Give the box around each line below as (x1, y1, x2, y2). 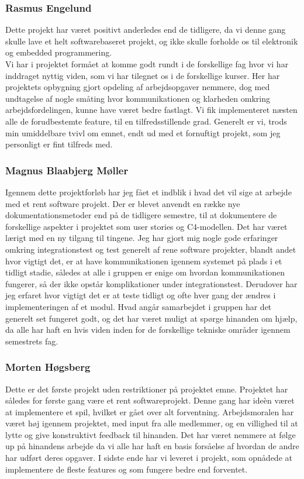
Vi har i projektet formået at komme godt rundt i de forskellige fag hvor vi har (5, 58, 289, 70)
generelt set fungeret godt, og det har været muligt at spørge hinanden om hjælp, (5, 312, 298, 324)
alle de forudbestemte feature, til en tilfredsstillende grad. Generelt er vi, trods (5, 115, 287, 127)
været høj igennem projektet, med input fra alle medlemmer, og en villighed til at (5, 417, 298, 429)
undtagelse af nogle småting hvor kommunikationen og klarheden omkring (5, 92, 270, 104)
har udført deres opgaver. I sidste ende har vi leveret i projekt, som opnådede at (5, 452, 292, 464)
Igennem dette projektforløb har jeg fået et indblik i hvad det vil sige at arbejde (5, 185, 292, 198)
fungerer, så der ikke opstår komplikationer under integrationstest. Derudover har (5, 277, 298, 290)
